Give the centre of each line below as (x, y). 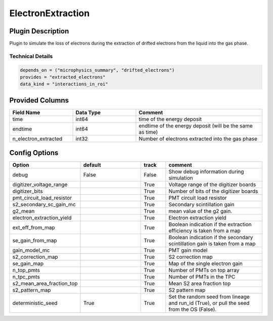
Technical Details (31, 56)
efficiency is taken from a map (205, 231)
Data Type (88, 112)
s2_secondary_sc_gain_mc (44, 205)
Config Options (34, 153)
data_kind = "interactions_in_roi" (64, 84)
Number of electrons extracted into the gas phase (198, 139)
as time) (148, 132)
